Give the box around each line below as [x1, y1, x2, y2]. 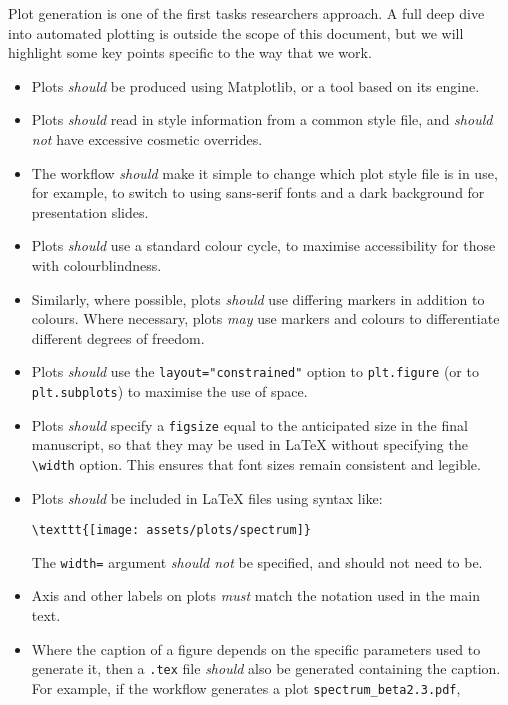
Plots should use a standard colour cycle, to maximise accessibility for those [31, 235, 496, 256]
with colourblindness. [31, 254, 162, 275]
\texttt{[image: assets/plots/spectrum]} [31, 523, 311, 538]
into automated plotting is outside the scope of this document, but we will [8, 22, 464, 43]
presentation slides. [31, 201, 149, 222]
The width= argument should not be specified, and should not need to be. [31, 551, 483, 572]
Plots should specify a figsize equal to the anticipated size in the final [31, 414, 468, 435]
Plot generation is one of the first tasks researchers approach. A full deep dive [8, 3, 485, 23]
